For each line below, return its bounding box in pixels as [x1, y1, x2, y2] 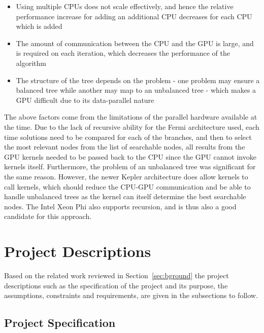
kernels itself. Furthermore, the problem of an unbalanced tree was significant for [4, 161, 256, 172]
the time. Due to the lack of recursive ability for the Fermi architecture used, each [4, 121, 259, 132]
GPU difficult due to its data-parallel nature [16, 94, 154, 105]
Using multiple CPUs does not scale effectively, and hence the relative [16, 1, 234, 11]
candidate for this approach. [4, 211, 92, 221]
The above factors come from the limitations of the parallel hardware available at [4, 112, 257, 122]
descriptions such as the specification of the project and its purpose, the [4, 280, 228, 290]
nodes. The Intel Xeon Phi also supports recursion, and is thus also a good [4, 201, 237, 211]
